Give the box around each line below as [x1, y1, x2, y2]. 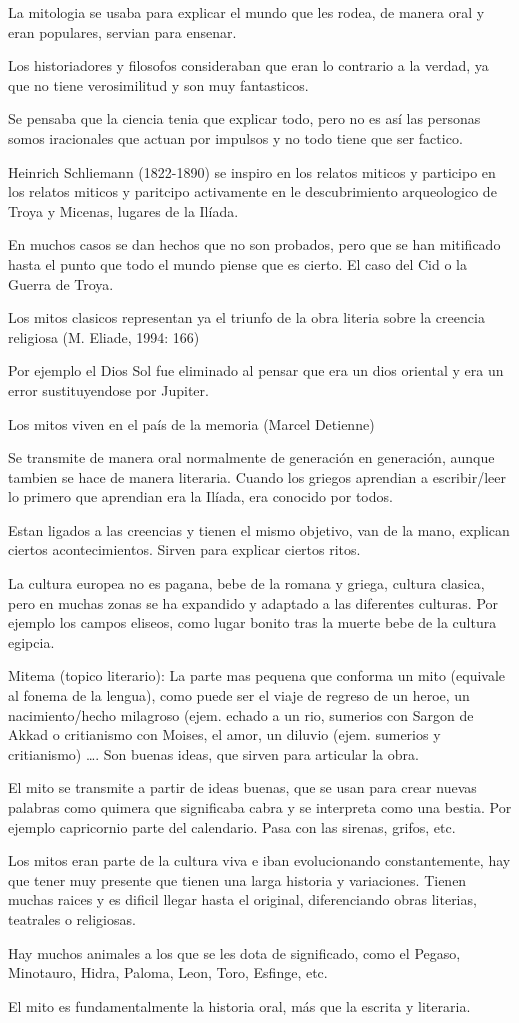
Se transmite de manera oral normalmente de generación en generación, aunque [8, 447, 495, 468]
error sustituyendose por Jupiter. [8, 379, 209, 400]
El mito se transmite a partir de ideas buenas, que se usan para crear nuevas [8, 777, 477, 798]
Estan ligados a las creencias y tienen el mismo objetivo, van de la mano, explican [8, 519, 510, 540]
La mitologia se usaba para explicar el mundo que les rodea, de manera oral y [8, 2, 485, 22]
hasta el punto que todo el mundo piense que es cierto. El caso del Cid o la [8, 253, 468, 274]
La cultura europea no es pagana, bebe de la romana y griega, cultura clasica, [8, 573, 485, 594]
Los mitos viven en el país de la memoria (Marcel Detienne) [8, 413, 375, 434]
